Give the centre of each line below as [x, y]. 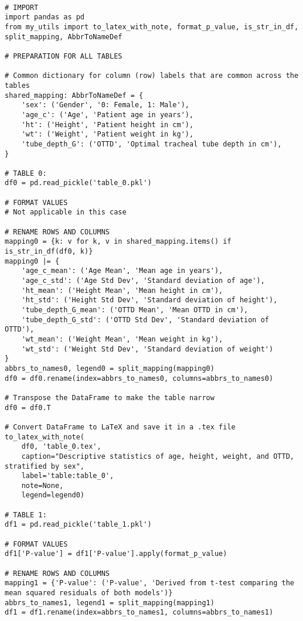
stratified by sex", [45, 466]
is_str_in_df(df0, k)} [49, 252]
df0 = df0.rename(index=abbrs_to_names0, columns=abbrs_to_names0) [139, 378]
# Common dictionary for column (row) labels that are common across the [152, 76]
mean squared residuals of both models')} [89, 593]
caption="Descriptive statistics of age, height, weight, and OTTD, [158, 456]
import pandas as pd [45, 17]
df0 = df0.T [28, 407]
